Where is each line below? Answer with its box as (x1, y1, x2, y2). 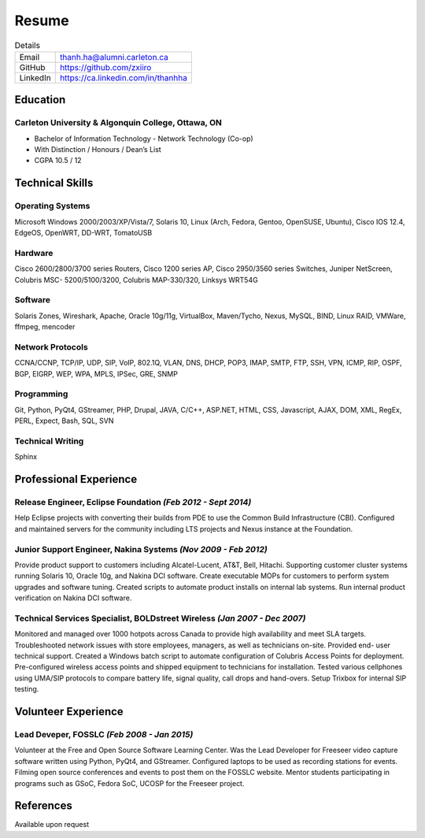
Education (14, 93, 66, 106)
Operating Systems (14, 201, 91, 212)
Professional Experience (14, 473, 138, 486)
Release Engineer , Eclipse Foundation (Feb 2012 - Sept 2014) (14, 497, 252, 508)
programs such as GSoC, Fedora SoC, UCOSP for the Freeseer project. (14, 778, 245, 788)
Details (14, 39, 41, 50)
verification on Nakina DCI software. (14, 593, 132, 603)
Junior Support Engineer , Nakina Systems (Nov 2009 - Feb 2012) (14, 543, 268, 554)
